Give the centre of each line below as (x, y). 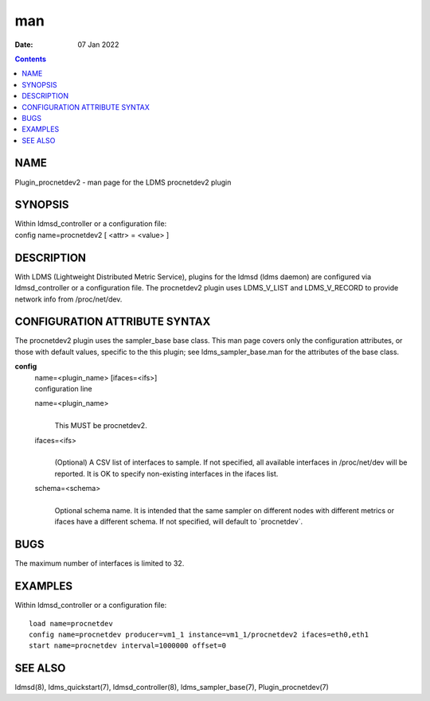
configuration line (64, 389)
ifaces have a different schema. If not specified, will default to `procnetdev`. (178, 522)
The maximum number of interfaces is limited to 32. (100, 563)
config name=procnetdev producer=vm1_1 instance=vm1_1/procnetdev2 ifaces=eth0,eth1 (199, 634)
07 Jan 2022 (98, 45)
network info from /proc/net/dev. (68, 299)
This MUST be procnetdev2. (101, 426)
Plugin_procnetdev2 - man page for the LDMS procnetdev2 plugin (123, 182)
